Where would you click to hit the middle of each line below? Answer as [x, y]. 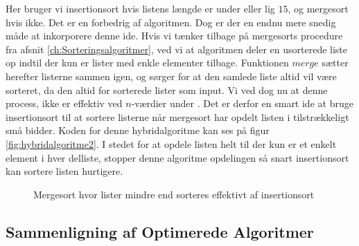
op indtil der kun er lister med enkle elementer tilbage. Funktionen [147, 63]
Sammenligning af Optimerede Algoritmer [160, 231]
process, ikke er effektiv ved [64, 103]
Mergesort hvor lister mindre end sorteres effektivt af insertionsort [174, 194]
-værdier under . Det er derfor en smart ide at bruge [242, 103]
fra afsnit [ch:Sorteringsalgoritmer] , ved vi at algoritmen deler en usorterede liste [177, 49]
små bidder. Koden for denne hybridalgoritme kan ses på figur [138, 130]
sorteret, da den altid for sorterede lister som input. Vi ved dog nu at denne [167, 89]
